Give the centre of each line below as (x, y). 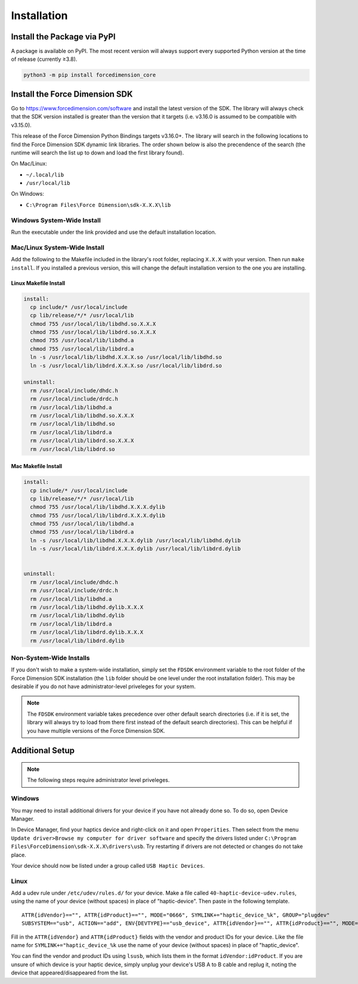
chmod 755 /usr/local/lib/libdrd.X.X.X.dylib (98, 515)
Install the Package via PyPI (63, 37)
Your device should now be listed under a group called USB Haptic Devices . (108, 865)
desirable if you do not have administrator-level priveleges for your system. (104, 686)
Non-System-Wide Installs (50, 658)
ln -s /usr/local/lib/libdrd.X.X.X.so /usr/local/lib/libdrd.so (126, 366)
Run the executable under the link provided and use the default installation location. (114, 232)
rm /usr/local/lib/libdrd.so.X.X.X (82, 441)
